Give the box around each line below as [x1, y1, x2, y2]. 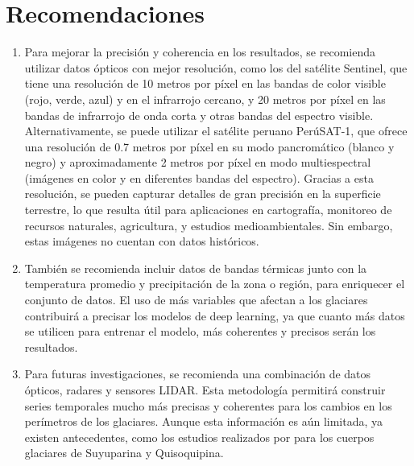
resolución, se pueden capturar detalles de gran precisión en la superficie [24, 185, 381, 202]
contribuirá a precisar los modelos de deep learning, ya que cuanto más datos [24, 307, 405, 324]
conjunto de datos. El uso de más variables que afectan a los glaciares [24, 291, 368, 308]
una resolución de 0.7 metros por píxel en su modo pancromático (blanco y [24, 138, 395, 155]
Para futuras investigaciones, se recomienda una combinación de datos [24, 365, 371, 382]
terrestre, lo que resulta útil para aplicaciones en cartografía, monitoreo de [24, 201, 392, 218]
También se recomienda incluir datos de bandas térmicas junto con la [24, 259, 367, 276]
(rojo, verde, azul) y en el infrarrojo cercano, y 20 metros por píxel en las [24, 90, 386, 107]
